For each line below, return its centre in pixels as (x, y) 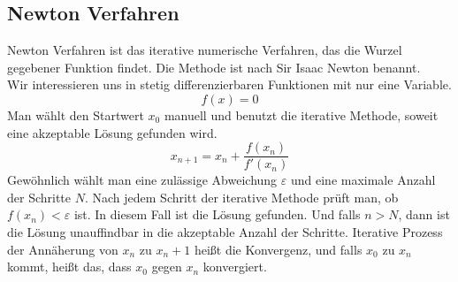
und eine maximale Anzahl (363, 180)
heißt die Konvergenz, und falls (278, 249)
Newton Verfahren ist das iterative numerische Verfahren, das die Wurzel (205, 50)
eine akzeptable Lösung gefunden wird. (112, 132)
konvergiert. (235, 267)
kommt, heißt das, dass (69, 267)
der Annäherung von (63, 249)
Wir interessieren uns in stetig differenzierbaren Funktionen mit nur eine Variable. (229, 84)
